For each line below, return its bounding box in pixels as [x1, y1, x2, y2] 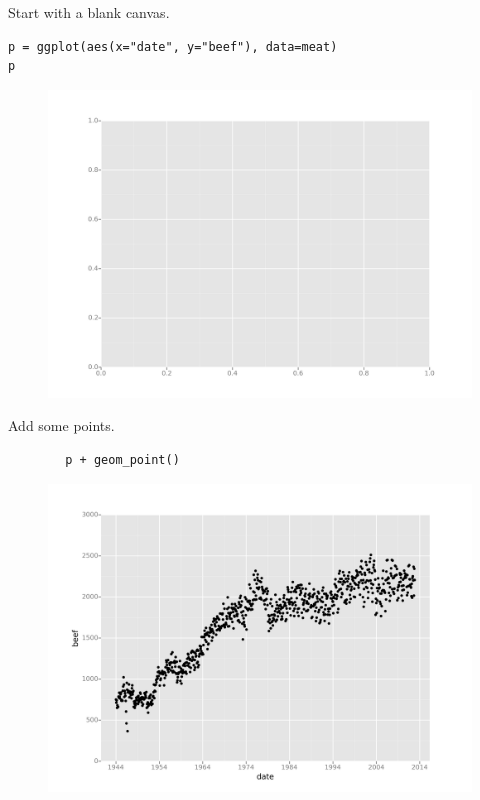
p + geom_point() [65, 453, 180, 468]
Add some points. [8, 415, 115, 436]
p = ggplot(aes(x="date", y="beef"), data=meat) [8, 39, 338, 54]
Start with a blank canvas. [8, 2, 170, 22]
